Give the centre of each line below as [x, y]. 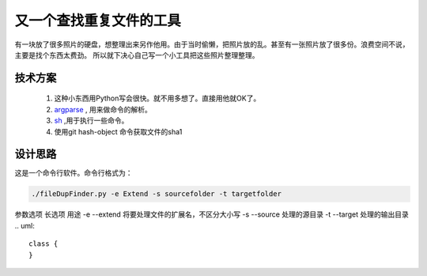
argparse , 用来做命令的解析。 [103, 109]
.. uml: [25, 225]
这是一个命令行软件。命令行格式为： [74, 173]
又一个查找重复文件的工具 [98, 21]
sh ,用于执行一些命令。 [91, 121]
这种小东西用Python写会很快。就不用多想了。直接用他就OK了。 [157, 98]
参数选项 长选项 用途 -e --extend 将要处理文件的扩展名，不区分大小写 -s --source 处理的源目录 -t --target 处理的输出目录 [212, 214]
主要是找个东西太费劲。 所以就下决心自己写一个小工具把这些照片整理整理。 [137, 55]
